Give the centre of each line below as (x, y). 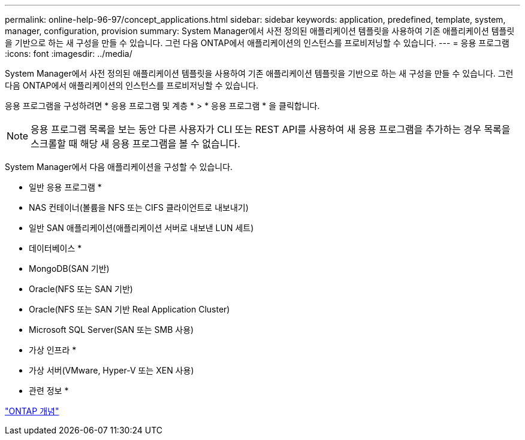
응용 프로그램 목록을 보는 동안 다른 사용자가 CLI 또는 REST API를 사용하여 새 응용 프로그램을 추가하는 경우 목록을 (271, 129)
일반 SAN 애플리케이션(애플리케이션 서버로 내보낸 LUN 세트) (141, 228)
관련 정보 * (49, 391)
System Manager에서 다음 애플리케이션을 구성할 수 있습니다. (119, 167)
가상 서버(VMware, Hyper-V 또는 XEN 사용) (111, 370)
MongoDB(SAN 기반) (69, 268)
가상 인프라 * (53, 350)
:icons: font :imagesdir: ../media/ (69, 54)
